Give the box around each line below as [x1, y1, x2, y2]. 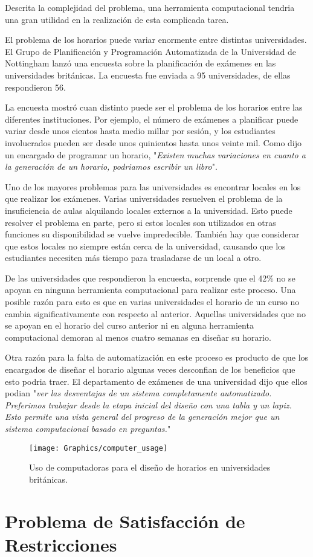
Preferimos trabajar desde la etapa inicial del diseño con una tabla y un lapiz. [5, 398, 292, 411]
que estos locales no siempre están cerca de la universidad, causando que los [5, 239, 286, 252]
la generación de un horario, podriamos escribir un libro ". [5, 160, 218, 173]
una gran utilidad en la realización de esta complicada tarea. [5, 13, 229, 25]
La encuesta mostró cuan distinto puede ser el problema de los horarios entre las [5, 101, 303, 114]
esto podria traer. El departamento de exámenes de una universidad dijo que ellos [5, 375, 308, 387]
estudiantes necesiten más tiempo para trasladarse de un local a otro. [5, 251, 262, 264]
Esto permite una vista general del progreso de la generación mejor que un [5, 410, 280, 423]
